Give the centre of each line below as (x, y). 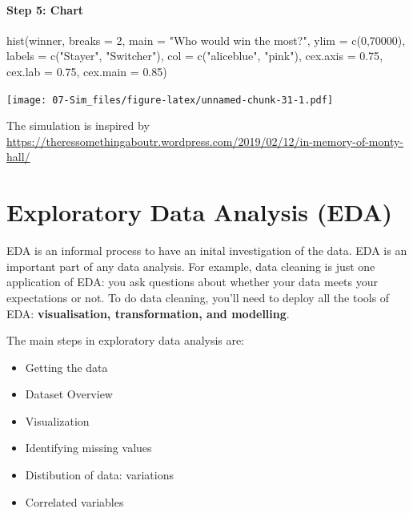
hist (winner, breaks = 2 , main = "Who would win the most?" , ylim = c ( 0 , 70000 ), (206, 40)
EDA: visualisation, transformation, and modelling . (148, 313)
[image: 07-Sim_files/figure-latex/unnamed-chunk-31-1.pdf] (170, 100)
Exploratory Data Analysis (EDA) (200, 212)
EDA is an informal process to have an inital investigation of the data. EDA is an (207, 250)
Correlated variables (74, 501)
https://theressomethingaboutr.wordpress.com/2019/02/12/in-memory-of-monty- (205, 141)
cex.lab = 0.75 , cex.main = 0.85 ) (87, 71)
